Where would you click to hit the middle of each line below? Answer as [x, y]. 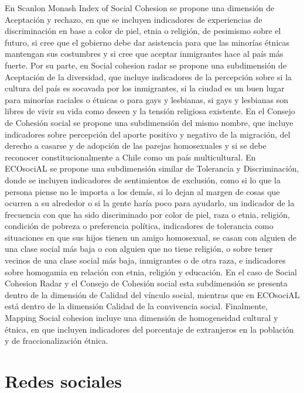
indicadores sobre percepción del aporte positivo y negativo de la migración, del [148, 134]
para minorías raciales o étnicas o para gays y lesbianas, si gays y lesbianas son [146, 99]
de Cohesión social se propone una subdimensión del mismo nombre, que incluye [149, 122]
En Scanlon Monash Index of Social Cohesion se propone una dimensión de [140, 8]
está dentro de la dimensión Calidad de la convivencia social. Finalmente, [136, 306]
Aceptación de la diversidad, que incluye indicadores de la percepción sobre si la [148, 76]
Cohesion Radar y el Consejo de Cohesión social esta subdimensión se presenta [146, 283]
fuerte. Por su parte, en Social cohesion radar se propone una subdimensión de [146, 65]
